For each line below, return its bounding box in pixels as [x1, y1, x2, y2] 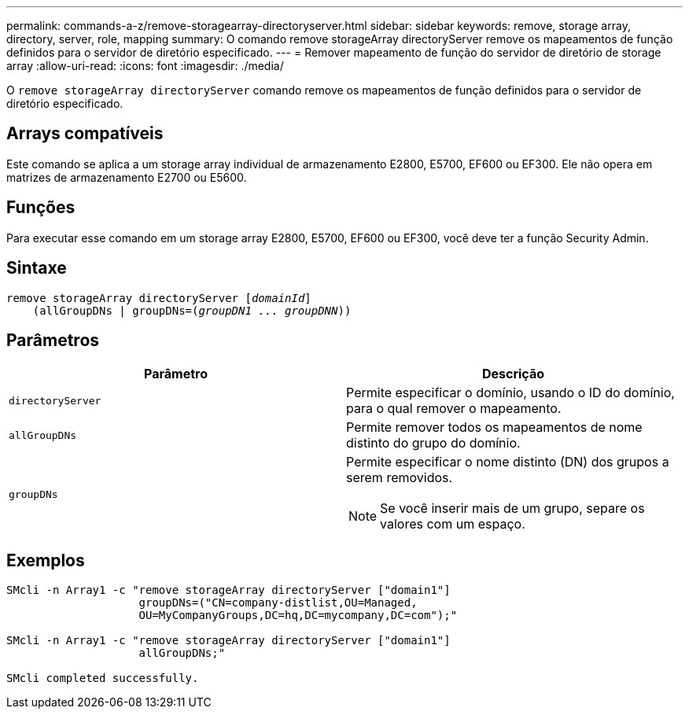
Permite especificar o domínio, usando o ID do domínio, [346, 385, 675, 401]
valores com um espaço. [380, 516, 525, 533]
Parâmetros [6, 330, 100, 350]
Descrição [481, 366, 545, 382]
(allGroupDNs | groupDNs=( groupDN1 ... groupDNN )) [32, 304, 352, 317]
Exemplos [6, 550, 85, 570]
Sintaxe [6, 258, 67, 278]
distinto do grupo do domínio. [346, 435, 521, 451]
